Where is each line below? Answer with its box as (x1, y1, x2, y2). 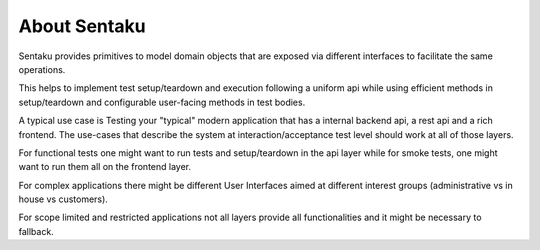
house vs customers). (18, 193, 109, 205)
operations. (18, 63, 66, 75)
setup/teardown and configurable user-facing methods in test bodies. (18, 96, 306, 108)
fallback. (18, 225, 54, 237)
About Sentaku (18, 15, 146, 37)
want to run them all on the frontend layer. (18, 161, 192, 173)
